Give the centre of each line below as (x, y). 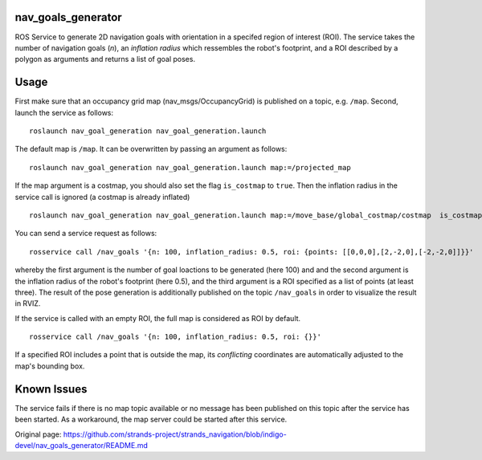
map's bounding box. (50, 366)
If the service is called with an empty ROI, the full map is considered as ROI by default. (158, 318)
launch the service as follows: (64, 112)
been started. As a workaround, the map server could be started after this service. (151, 419)
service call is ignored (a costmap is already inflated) (102, 197)
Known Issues (51, 389)
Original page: (38, 434)
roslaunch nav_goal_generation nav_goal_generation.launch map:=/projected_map (190, 167)
